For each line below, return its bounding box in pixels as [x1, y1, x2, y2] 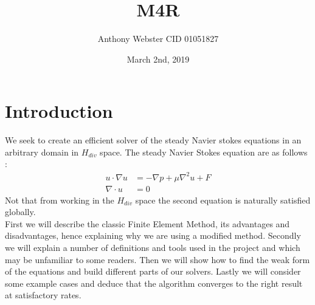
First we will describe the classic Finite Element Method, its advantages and [5, 217, 290, 230]
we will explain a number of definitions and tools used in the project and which [5, 241, 300, 253]
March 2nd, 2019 [126, 52, 190, 65]
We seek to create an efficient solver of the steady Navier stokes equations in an [5, 134, 302, 146]
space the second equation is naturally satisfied [135, 193, 311, 206]
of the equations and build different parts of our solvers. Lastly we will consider [5, 265, 301, 278]
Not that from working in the [5, 193, 114, 206]
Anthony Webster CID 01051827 [97, 32, 219, 45]
